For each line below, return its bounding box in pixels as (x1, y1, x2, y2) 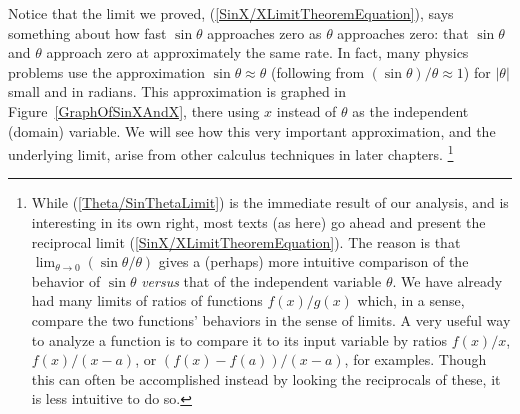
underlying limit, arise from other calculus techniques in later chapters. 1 (8, 141, 454, 164)
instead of (276, 100, 337, 121)
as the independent (352, 100, 469, 121)
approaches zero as (207, 22, 322, 43)
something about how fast (8, 22, 167, 43)
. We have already (392, 270, 503, 291)
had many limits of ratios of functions (31, 290, 263, 311)
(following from (271, 61, 365, 82)
